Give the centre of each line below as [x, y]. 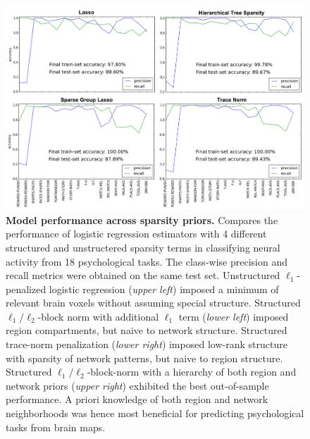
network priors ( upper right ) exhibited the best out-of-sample [137, 385]
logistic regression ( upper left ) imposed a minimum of [164, 289]
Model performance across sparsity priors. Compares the [142, 219]
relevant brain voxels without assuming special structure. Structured [153, 303]
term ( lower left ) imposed [234, 316]
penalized [26, 289]
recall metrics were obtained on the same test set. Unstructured [143, 275]
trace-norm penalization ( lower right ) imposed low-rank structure [147, 344]
